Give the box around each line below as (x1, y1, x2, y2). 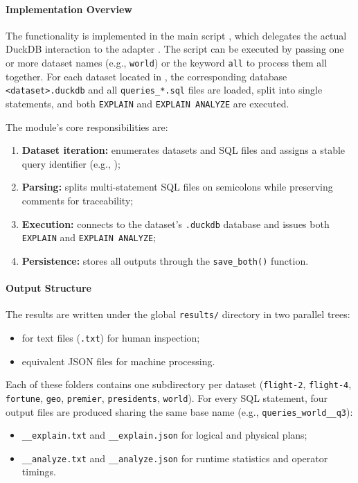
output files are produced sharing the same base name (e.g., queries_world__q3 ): (6, 404, 353, 419)
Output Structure (6, 281, 91, 295)
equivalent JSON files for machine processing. (21, 353, 215, 368)
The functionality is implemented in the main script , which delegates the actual (6, 28, 347, 42)
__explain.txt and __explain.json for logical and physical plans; (21, 428, 307, 442)
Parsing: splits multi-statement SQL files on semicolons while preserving (21, 179, 333, 194)
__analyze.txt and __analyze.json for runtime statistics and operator (21, 450, 328, 465)
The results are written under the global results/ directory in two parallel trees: (6, 307, 350, 322)
